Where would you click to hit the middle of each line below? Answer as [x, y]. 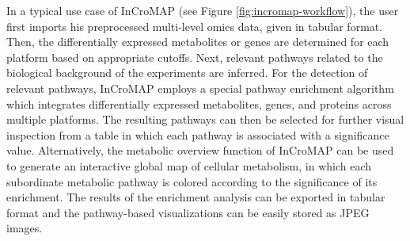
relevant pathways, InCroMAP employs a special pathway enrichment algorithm [200, 88]
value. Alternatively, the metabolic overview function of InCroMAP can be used [200, 150]
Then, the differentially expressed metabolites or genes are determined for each [198, 42]
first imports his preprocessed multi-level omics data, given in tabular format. [195, 26]
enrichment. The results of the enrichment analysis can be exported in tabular [196, 197]
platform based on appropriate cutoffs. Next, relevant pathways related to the [195, 57]
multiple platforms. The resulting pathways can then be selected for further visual [205, 119]
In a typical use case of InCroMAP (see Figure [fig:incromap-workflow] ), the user [203, 10]
